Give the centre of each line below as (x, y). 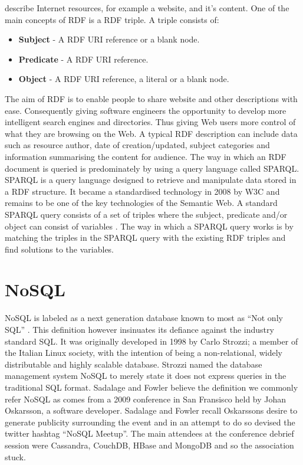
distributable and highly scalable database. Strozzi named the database (134, 364)
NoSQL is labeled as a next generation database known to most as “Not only (144, 318)
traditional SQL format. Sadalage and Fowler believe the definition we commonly (151, 387)
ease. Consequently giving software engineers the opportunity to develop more (146, 110)
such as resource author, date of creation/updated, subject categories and (137, 145)
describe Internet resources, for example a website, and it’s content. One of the (147, 8)
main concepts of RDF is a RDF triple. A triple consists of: (112, 19)
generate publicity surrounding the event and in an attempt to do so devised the (150, 422)
